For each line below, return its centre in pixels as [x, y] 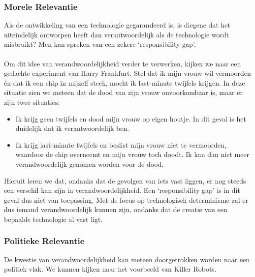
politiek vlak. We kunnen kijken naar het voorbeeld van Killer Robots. [110, 269]
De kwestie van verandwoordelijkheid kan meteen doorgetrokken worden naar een [127, 259]
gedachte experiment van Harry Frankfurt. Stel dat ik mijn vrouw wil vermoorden [127, 73]
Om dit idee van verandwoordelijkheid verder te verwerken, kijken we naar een [123, 63]
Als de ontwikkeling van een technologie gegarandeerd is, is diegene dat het [117, 25]
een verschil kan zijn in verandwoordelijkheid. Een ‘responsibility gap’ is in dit [122, 190]
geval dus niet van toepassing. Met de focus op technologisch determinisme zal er [126, 200]
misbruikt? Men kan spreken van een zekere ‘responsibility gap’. [100, 44]
